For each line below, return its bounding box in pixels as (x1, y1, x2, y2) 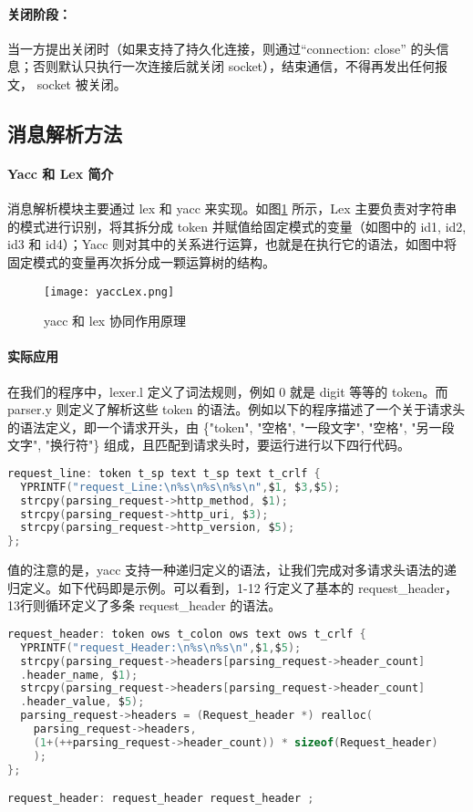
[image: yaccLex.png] (44, 285, 175, 298)
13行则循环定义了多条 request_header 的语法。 (7, 596, 282, 615)
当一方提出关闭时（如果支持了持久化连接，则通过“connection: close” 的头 (7, 38, 437, 57)
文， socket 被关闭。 (7, 74, 127, 93)
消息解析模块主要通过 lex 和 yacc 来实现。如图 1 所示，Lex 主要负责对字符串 (7, 199, 458, 218)
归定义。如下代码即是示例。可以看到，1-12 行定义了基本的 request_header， (7, 578, 458, 597)
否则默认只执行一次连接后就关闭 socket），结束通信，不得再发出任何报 (32, 57, 448, 76)
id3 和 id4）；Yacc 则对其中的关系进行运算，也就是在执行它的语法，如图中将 (7, 234, 458, 254)
